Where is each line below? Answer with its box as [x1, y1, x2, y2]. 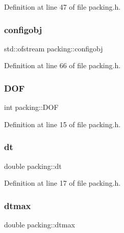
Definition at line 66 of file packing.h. [4, 60, 121, 71]
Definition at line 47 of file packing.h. [4, 2, 121, 12]
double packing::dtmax [4, 219, 75, 230]
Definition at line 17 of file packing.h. [4, 178, 121, 188]
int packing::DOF [4, 102, 59, 112]
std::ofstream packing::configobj [4, 43, 103, 53]
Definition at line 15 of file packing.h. [4, 119, 121, 129]
